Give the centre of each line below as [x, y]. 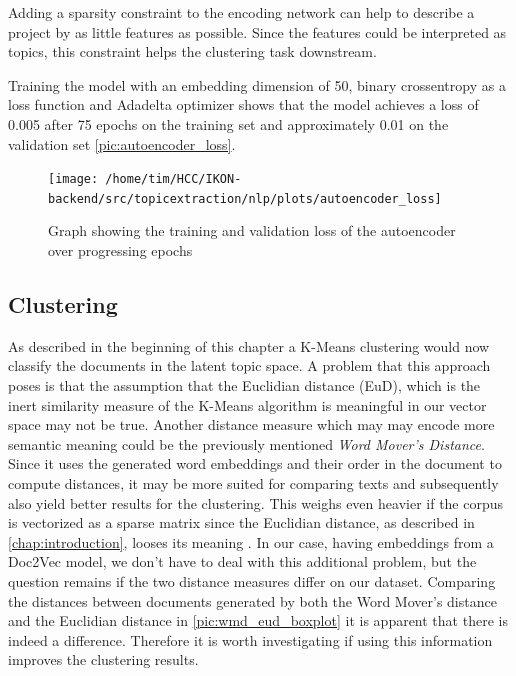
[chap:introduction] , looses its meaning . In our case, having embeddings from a [251, 541]
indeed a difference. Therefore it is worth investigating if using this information [250, 639]
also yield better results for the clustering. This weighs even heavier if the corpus [256, 502]
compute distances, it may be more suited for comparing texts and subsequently [253, 483]
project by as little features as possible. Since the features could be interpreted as [257, 31]
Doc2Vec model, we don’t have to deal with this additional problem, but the [242, 561]
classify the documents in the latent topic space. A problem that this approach [249, 365]
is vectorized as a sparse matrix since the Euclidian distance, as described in [241, 522]
